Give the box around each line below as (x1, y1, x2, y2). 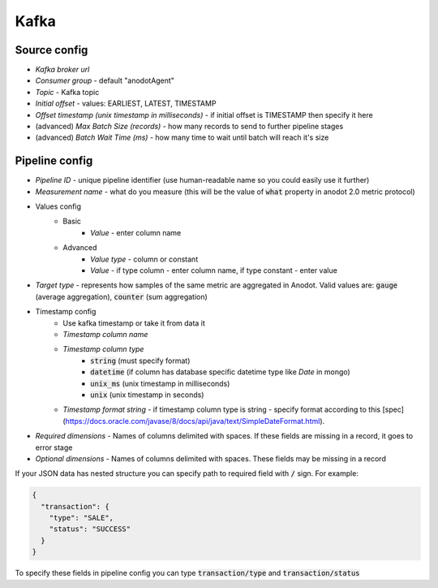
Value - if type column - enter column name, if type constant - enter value (90, 266, 338, 275)
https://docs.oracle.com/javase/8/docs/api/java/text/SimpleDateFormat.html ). (65, 416, 325, 426)
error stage (35, 443, 73, 452)
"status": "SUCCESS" (49, 525, 131, 534)
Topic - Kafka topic (35, 87, 100, 97)
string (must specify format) (90, 356, 191, 365)
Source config (15, 43, 88, 57)
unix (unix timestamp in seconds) (90, 390, 204, 400)
